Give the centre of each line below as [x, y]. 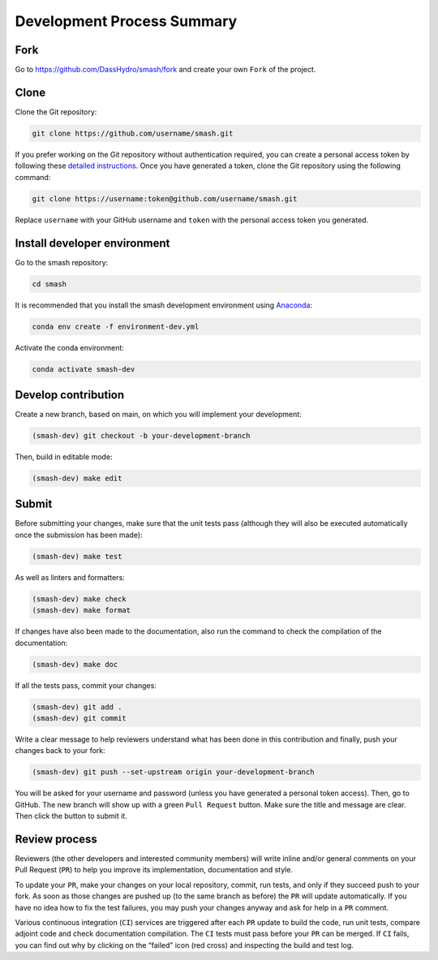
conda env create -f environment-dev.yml [116, 326]
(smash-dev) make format [82, 610]
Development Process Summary [126, 21]
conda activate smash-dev [84, 369]
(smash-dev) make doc [75, 664]
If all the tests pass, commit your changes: [86, 685]
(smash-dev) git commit [79, 718]
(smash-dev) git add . [77, 707]
